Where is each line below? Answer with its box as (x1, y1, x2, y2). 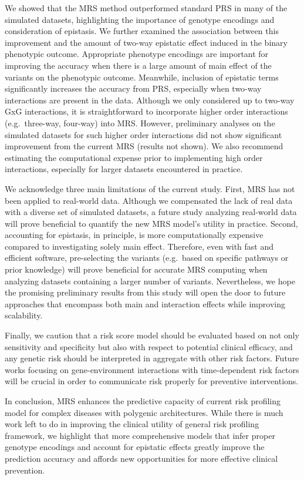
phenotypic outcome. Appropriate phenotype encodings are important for (5, 48, 269, 60)
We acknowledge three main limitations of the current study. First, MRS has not (5, 182, 295, 194)
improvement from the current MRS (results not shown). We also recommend (5, 140, 283, 152)
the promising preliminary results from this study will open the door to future (5, 286, 286, 298)
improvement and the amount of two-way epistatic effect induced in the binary (5, 36, 288, 48)
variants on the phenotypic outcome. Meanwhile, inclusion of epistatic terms (5, 71, 279, 83)
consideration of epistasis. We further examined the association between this (5, 25, 279, 37)
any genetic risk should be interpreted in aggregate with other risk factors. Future (5, 352, 299, 364)
